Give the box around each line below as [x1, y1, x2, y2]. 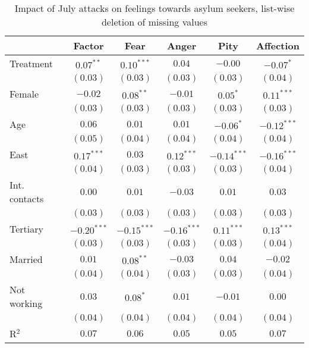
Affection [256, 39, 299, 52]
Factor [73, 39, 104, 52]
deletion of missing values [101, 15, 208, 29]
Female [10, 87, 39, 101]
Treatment [10, 57, 53, 70]
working [10, 296, 43, 310]
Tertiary [10, 222, 43, 236]
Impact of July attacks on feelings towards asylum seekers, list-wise [14, 1, 295, 15]
